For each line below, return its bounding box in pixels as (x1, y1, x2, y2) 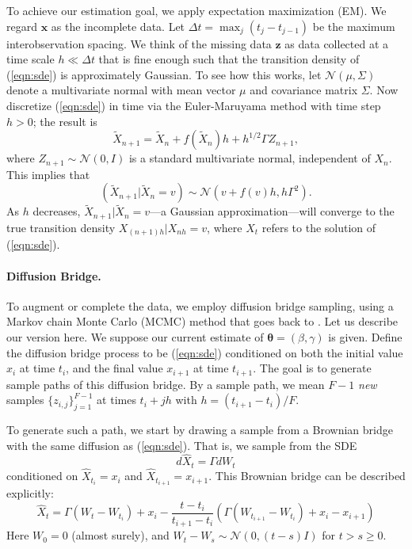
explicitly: (6, 485, 54, 501)
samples (6, 391, 44, 408)
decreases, (32, 203, 81, 219)
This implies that (6, 166, 90, 182)
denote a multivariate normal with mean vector (6, 82, 236, 98)
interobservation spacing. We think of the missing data (6, 35, 272, 51)
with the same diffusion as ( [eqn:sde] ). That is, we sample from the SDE (6, 437, 357, 453)
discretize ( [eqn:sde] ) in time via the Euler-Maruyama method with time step (6, 97, 381, 113)
